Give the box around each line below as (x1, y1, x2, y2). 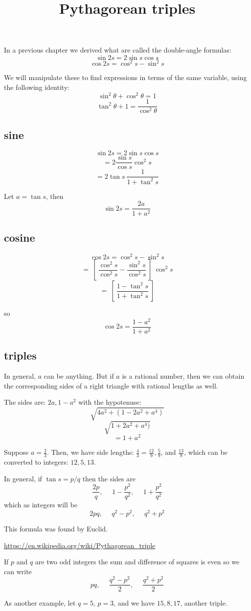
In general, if (4, 473, 42, 483)
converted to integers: (4, 456, 68, 467)
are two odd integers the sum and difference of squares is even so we (35, 556, 240, 567)
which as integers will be (4, 500, 77, 510)
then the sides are (82, 473, 136, 483)
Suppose (4, 447, 29, 457)
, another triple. (180, 598, 228, 608)
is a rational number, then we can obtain (122, 371, 245, 381)
